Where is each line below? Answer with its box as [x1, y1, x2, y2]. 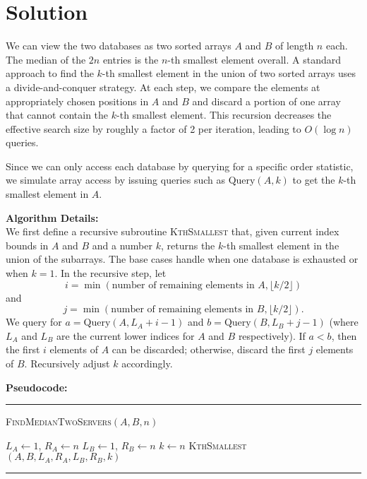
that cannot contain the [6, 107, 109, 122]
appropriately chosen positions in [6, 93, 149, 108]
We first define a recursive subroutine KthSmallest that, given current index [6, 224, 339, 239]
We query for [6, 314, 62, 329]
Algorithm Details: [6, 210, 99, 225]
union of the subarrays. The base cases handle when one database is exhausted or [6, 252, 359, 266]
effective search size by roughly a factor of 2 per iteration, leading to [6, 121, 301, 136]
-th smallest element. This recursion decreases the [116, 107, 332, 122]
